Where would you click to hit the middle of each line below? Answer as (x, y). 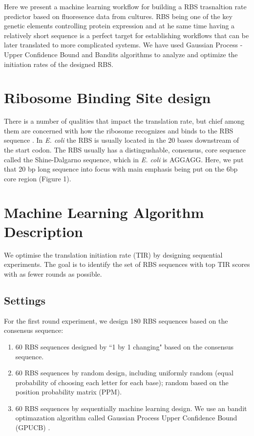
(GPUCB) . (33, 427)
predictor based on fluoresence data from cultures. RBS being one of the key (118, 16)
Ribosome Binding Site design (107, 98)
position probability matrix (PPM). (69, 392)
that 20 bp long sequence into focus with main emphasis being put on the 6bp (121, 169)
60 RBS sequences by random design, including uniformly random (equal (124, 373)
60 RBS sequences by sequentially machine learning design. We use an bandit (131, 408)
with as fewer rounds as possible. (53, 273)
